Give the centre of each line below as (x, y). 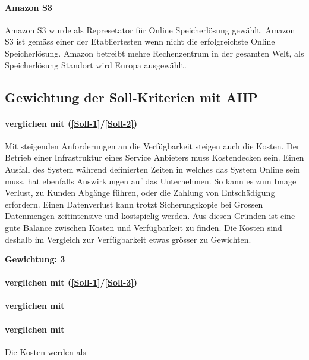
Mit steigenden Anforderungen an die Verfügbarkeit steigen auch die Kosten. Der (152, 145)
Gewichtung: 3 (35, 259)
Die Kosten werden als (45, 351)
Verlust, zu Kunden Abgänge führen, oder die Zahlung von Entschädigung (140, 192)
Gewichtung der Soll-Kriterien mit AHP (131, 97)
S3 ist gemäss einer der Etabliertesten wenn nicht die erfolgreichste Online (140, 41)
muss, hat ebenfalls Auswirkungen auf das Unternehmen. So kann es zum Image (151, 181)
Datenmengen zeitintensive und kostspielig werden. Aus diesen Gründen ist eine (150, 216)
